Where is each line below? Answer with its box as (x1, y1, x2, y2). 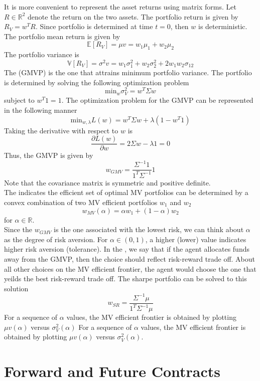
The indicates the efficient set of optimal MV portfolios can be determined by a (4, 187, 248, 198)
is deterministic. (198, 21, 247, 32)
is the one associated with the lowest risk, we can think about (54, 224, 244, 235)
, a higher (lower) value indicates (145, 234, 246, 244)
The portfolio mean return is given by (4, 31, 120, 41)
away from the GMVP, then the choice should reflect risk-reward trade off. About (4, 253, 255, 264)
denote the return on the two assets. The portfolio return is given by (28, 11, 238, 22)
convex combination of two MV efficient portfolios (4, 197, 158, 207)
